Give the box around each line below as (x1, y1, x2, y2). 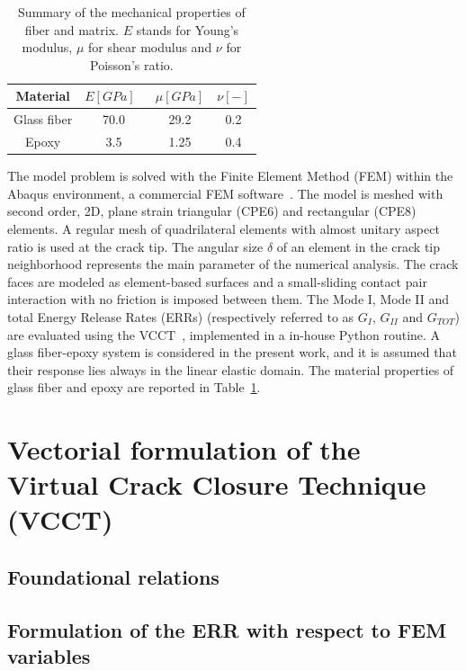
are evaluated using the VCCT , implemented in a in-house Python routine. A (7, 325, 441, 344)
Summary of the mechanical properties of (18, 3, 246, 21)
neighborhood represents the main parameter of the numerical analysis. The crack (7, 255, 459, 273)
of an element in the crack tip (276, 237, 440, 255)
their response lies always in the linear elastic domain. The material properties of (7, 360, 454, 379)
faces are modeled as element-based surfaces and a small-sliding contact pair (7, 272, 427, 291)
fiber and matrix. (24, 20, 119, 39)
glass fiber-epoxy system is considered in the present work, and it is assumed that (7, 343, 457, 362)
